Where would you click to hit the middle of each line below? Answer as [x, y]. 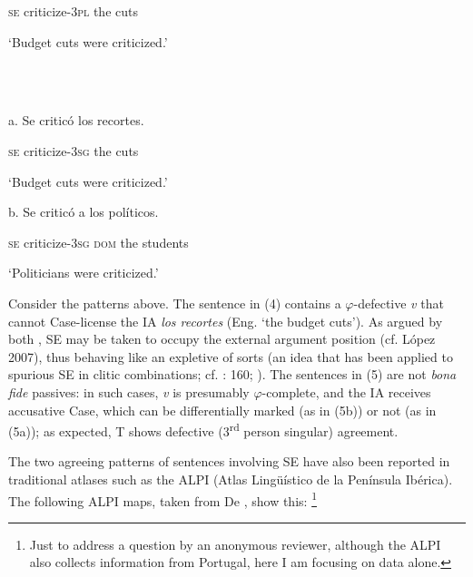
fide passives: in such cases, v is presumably [129, 391]
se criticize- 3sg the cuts [74, 150]
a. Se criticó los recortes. [76, 120]
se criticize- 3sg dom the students [99, 242]
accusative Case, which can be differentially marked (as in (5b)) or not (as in [222, 410]
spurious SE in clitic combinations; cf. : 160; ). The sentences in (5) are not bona [232, 374]
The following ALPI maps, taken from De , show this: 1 [163, 499]
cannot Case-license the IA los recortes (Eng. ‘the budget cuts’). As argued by [226, 321]
